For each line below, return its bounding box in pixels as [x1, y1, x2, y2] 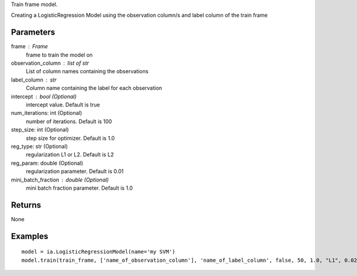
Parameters [11, 27, 55, 37]
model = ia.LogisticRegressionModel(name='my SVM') [21, 249, 176, 255]
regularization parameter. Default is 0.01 [26, 168, 124, 175]
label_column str [11, 76, 57, 83]
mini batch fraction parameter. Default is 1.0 [26, 184, 133, 192]
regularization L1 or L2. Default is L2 [26, 151, 114, 158]
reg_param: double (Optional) [11, 159, 83, 167]
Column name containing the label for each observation [26, 84, 162, 92]
